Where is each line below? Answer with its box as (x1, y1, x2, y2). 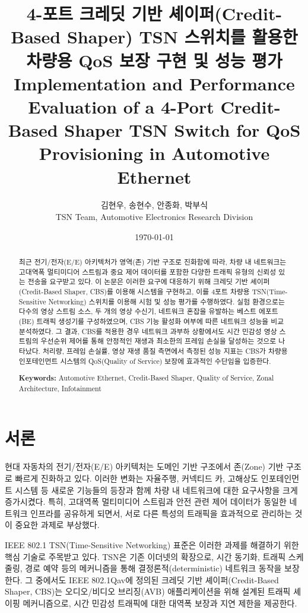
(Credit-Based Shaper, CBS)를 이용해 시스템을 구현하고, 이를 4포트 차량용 (18, 286, 250, 296)
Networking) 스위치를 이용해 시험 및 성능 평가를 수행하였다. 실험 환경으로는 (48, 296, 285, 306)
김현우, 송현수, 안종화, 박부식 (100, 199, 208, 211)
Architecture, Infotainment (18, 383, 101, 393)
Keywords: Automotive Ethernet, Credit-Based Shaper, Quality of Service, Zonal (18, 373, 274, 383)
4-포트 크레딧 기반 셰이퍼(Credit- (26, 1, 282, 26)
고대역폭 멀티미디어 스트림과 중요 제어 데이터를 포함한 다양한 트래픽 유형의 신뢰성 (18, 266, 277, 276)
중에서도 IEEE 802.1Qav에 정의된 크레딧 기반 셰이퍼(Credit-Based (35, 573, 279, 586)
